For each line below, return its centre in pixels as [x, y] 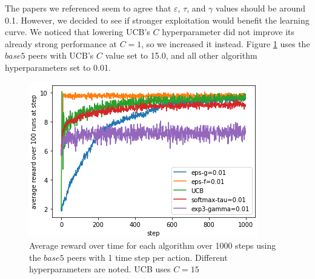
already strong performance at [61, 43]
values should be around [261, 8]
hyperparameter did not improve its [228, 32]
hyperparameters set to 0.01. [58, 67]
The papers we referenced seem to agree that [88, 8]
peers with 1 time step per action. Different [147, 257]
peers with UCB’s [61, 55]
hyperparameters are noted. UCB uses [100, 269]
